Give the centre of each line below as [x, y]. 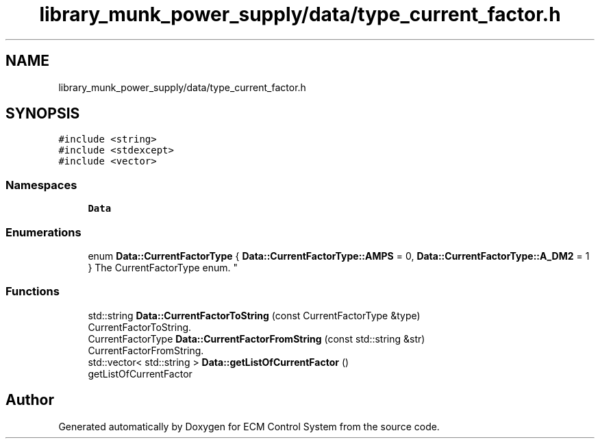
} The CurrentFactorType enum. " [163, 267]
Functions [33, 292]
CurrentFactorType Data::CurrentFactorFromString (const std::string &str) [257, 338]
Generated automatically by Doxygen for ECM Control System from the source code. [249, 426]
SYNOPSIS [43, 114]
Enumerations [43, 232]
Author [30, 400]
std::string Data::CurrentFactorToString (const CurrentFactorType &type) [254, 315]
